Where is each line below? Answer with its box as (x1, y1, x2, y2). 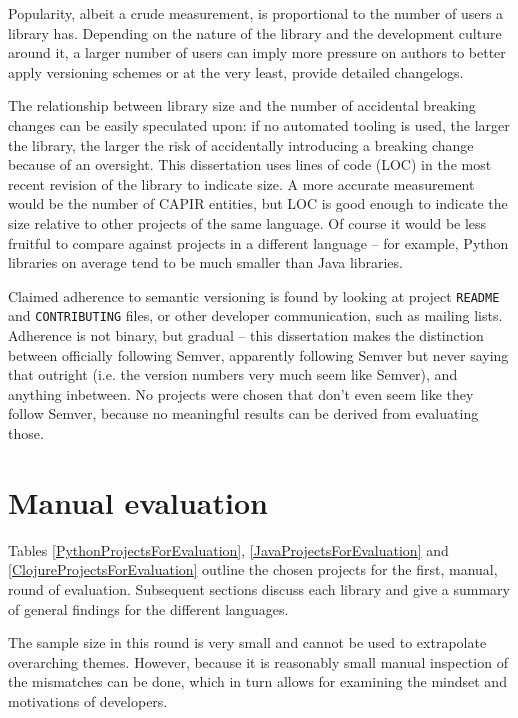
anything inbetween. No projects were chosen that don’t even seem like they (8, 383, 474, 404)
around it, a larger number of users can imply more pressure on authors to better (8, 42, 506, 63)
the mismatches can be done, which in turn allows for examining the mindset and (8, 671, 507, 692)
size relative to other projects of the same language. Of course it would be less (8, 212, 487, 233)
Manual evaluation (8, 481, 268, 522)
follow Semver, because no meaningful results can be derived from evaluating (8, 403, 479, 424)
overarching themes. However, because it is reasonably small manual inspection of (8, 651, 508, 672)
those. (8, 423, 44, 443)
